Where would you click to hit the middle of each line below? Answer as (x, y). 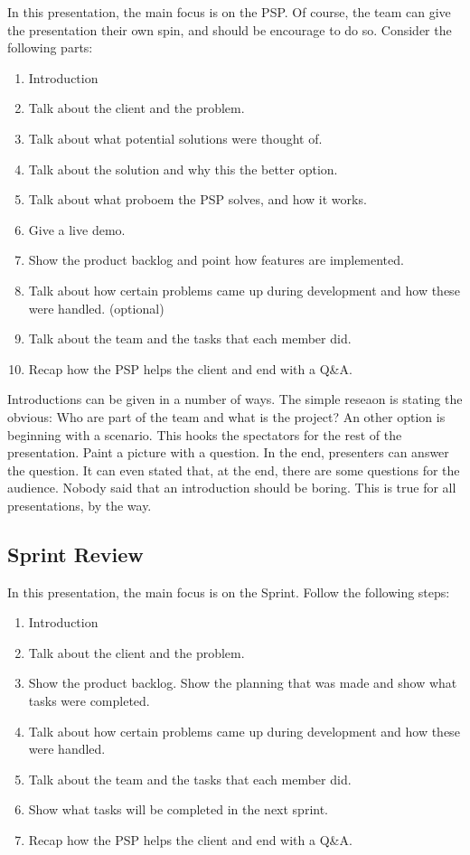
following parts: (50, 47)
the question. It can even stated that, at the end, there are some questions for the (234, 470)
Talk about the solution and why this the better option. (183, 169)
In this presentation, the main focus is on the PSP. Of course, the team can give (229, 12)
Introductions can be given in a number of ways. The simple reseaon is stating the (235, 399)
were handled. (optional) (96, 308)
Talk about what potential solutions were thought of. (175, 138)
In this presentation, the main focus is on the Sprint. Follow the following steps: (229, 592)
